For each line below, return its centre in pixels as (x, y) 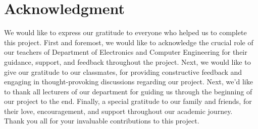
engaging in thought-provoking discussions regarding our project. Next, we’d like (128, 82)
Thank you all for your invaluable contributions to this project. (102, 121)
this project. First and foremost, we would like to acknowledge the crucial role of (129, 42)
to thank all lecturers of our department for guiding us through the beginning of (128, 91)
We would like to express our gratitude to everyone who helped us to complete (125, 32)
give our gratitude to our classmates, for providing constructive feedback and (123, 72)
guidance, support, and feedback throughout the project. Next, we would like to (127, 61)
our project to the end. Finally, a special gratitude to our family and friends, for (128, 101)
